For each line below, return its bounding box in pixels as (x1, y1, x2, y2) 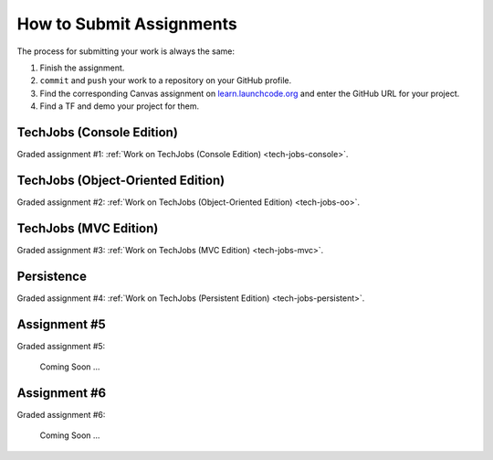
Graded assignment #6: (16, 409, 106, 420)
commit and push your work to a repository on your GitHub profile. (39, 75, 292, 86)
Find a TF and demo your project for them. (39, 101, 200, 112)
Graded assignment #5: (16, 340, 106, 351)
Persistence (16, 268, 87, 283)
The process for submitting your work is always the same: (16, 46, 236, 57)
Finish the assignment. (39, 62, 125, 73)
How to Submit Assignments (16, 14, 237, 34)
